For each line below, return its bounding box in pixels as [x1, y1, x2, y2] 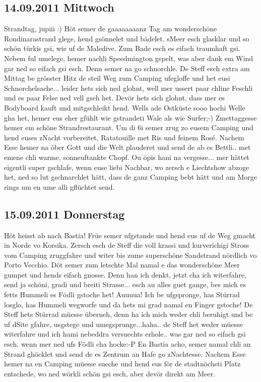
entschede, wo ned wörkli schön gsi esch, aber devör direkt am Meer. [4, 368, 215, 378]
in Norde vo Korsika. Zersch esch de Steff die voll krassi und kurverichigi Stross [4, 240, 249, 250]
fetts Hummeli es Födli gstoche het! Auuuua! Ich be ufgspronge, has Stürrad [4, 289, 240, 300]
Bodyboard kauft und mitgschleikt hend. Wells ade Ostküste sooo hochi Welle [4, 102, 245, 113]
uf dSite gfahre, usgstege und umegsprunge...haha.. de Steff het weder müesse [4, 318, 243, 329]
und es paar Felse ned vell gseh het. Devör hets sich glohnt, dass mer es [4, 92, 225, 103]
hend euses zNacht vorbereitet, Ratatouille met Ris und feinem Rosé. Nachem [4, 132, 244, 142]
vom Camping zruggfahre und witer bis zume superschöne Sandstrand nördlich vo [4, 249, 257, 260]
